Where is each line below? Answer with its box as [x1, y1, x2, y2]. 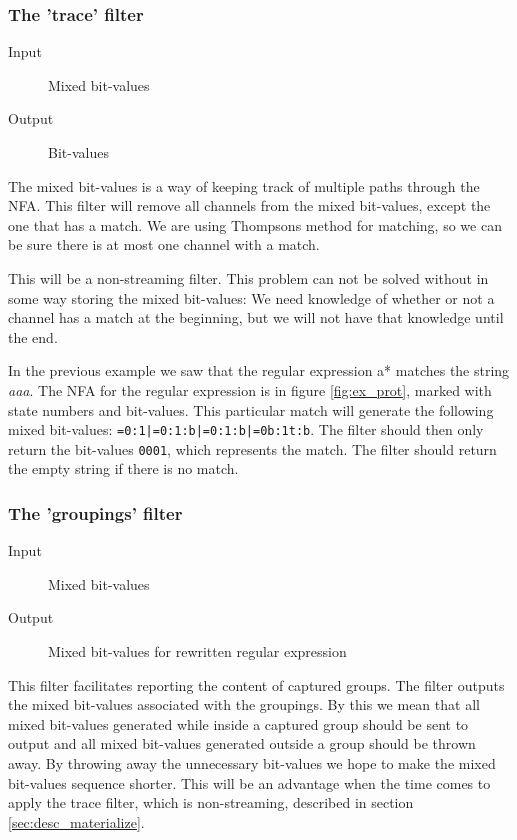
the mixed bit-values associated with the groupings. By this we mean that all [8, 694, 480, 715]
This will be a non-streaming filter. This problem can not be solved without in [8, 267, 489, 288]
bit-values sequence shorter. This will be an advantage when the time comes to [8, 772, 491, 793]
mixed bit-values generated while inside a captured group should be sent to [8, 713, 469, 734]
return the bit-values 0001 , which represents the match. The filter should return [8, 438, 497, 459]
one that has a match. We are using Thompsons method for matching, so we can [8, 214, 502, 235]
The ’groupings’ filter [8, 500, 183, 525]
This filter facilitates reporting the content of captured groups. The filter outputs [8, 674, 505, 695]
